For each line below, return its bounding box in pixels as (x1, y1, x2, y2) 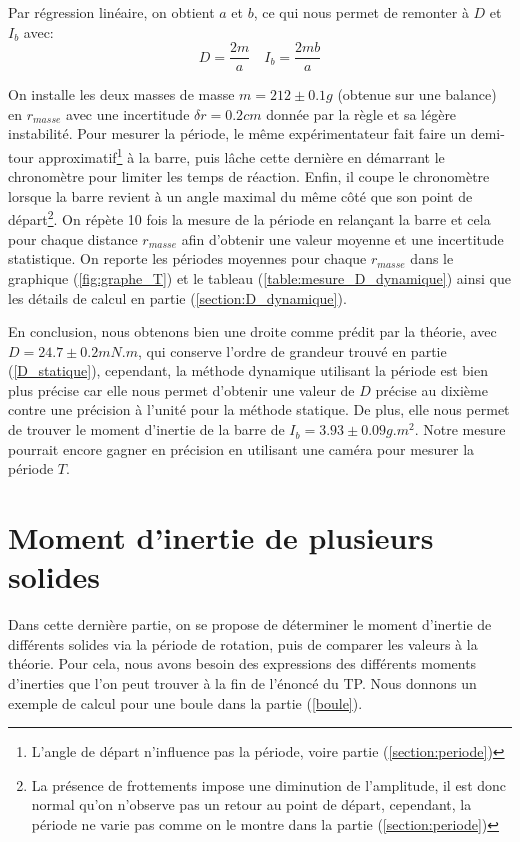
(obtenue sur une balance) (337, 84, 497, 105)
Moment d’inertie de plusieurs (8, 517, 434, 558)
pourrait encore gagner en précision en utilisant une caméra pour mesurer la (8, 438, 475, 459)
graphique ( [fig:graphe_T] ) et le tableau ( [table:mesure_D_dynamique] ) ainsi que (8, 267, 511, 288)
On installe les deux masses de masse (8, 84, 235, 105)
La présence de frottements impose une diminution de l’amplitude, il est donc (31, 774, 507, 795)
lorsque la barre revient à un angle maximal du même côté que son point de (8, 185, 473, 206)
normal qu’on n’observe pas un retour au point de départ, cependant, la (31, 794, 472, 815)
